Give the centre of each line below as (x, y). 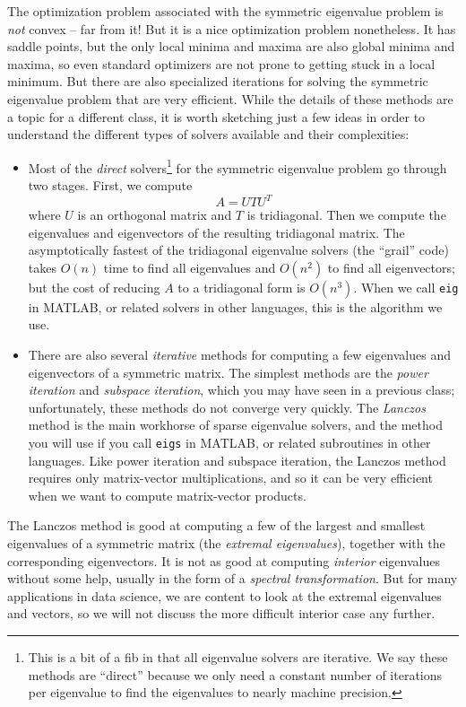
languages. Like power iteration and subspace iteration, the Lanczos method (237, 460)
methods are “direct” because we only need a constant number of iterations (235, 674)
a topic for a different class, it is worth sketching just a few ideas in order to (216, 116)
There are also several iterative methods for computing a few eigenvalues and (239, 355)
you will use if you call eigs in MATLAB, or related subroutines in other (229, 443)
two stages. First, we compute (110, 185)
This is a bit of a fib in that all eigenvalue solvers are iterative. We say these (238, 657)
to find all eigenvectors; (391, 267)
